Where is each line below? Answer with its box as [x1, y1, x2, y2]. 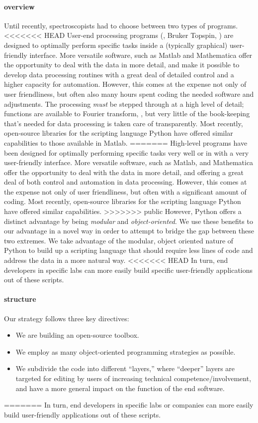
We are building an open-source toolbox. [15, 330, 139, 340]
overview [4, 1, 35, 11]
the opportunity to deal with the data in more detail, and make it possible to [4, 59, 240, 70]
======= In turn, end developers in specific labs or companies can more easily [4, 400, 254, 410]
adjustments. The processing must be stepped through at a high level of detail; [4, 98, 244, 109]
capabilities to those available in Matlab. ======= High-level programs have [4, 137, 248, 148]
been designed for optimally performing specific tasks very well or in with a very [4, 147, 249, 158]
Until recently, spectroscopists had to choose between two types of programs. [4, 20, 238, 30]
